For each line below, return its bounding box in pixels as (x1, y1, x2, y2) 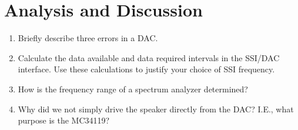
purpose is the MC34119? (18, 114, 110, 126)
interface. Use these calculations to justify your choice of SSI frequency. (18, 63, 275, 75)
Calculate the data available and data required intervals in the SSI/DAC (18, 51, 280, 64)
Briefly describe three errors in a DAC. (18, 32, 158, 44)
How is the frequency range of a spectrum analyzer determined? (18, 82, 248, 95)
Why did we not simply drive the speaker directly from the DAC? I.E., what (18, 102, 294, 115)
